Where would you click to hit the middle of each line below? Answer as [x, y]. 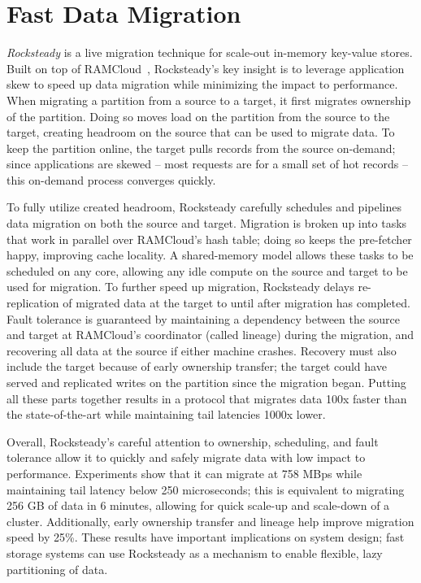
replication [33, 303]
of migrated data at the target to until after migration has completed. [237, 303]
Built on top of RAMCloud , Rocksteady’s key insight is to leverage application [206, 68]
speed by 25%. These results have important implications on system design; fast [206, 537]
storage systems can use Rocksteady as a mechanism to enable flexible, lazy [195, 553]
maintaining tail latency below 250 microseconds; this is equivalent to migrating [206, 489]
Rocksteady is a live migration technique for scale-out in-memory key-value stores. [210, 52]
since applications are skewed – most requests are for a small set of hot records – [207, 164]
